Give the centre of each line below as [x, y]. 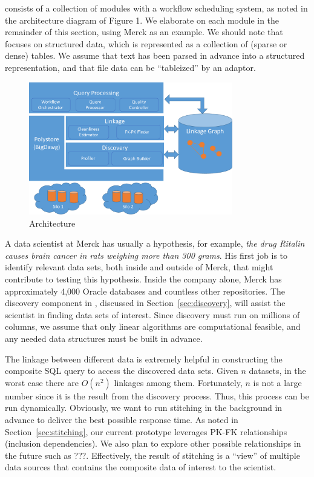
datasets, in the [277, 371]
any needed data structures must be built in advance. [104, 339]
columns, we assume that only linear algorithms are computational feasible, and [153, 326]
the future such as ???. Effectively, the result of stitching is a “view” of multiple [152, 455]
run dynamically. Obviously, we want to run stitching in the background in [144, 408]
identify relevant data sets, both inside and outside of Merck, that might [139, 267]
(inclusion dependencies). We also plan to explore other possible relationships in [153, 443]
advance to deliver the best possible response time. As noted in [122, 419]
